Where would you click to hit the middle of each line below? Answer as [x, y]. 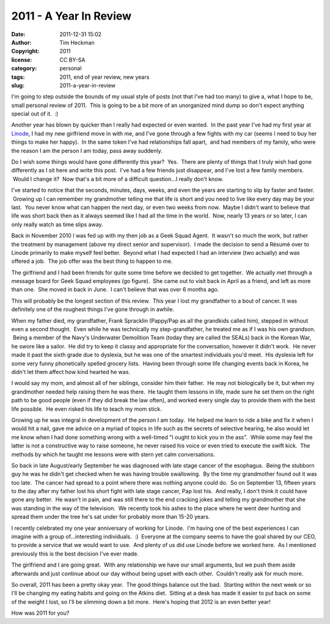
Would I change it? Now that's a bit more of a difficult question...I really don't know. [118, 179]
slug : [18, 85]
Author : [21, 42]
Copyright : [25, 51]
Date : [18, 34]
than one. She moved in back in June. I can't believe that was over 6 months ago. [115, 290]
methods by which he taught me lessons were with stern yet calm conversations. [113, 454]
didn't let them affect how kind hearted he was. [71, 372]
